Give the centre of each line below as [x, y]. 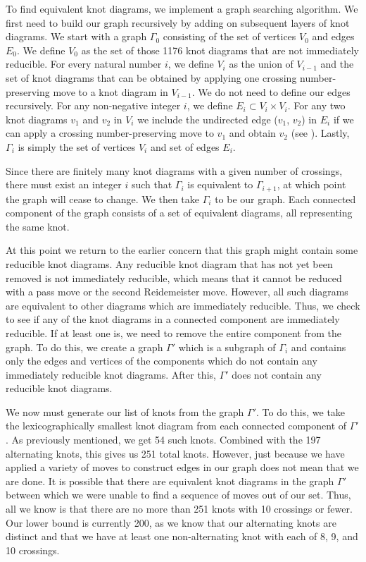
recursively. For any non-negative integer [93, 105]
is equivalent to [220, 184]
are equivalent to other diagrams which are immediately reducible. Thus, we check [183, 305]
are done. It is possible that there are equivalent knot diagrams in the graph [170, 481]
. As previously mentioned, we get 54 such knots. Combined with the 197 [163, 440]
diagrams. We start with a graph [76, 36]
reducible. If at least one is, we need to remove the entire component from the [174, 332]
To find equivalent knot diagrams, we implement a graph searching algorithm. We [182, 8]
